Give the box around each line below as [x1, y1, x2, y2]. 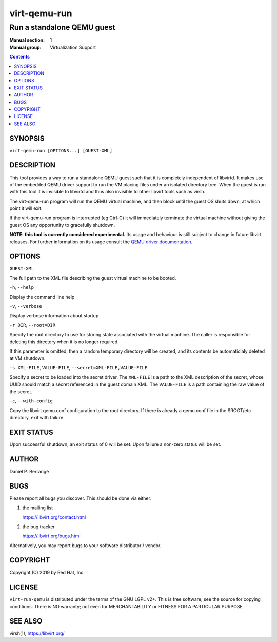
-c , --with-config [9, 398, 53, 404]
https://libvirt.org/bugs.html [22, 533, 81, 539]
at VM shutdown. [9, 355, 46, 361]
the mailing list [22, 504, 53, 511]
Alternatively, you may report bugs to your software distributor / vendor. [9, 542, 162, 549]
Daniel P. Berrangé [9, 468, 49, 474]
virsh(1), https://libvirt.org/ [9, 630, 65, 636]
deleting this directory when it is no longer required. [9, 339, 119, 345]
